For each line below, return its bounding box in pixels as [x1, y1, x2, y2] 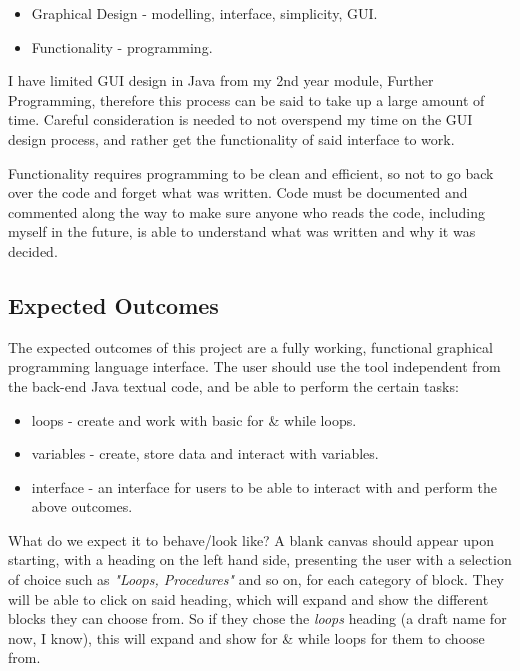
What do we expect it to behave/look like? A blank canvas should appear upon [8, 529, 494, 550]
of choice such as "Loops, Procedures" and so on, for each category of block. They [8, 569, 505, 590]
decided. [8, 240, 58, 261]
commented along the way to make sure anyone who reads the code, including [8, 201, 485, 222]
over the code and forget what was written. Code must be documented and [8, 182, 468, 203]
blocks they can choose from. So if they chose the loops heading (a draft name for [8, 608, 507, 629]
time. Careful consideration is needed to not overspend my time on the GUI [8, 109, 473, 130]
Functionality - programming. [31, 36, 213, 57]
